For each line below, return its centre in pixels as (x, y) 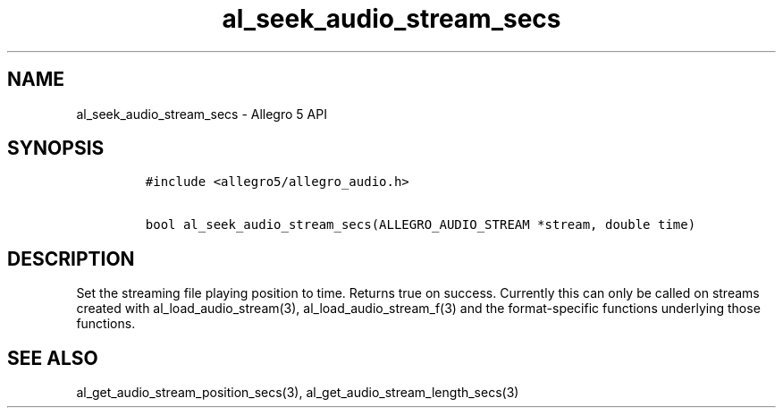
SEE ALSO (53, 358)
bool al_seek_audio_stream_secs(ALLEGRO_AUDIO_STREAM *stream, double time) (421, 225)
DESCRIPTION (71, 258)
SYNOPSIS (56, 148)
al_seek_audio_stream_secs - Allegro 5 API (202, 114)
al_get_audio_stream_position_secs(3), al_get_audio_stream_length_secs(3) (298, 393)
